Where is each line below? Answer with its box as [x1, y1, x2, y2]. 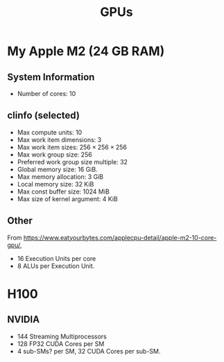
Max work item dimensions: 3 [17, 135, 102, 143]
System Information [7, 71, 95, 83]
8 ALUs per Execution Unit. [17, 262, 95, 270]
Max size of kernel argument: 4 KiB [17, 194, 118, 203]
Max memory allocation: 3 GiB [17, 172, 104, 181]
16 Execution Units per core [17, 254, 96, 262]
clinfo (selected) [7, 109, 80, 122]
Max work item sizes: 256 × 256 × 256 [17, 143, 127, 151]
